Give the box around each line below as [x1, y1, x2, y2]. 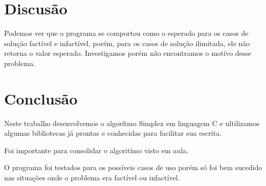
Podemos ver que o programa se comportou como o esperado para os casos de [4, 28, 249, 38]
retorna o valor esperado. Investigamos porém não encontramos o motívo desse [4, 48, 252, 58]
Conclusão [4, 88, 78, 109]
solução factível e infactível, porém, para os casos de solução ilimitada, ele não [4, 37, 250, 48]
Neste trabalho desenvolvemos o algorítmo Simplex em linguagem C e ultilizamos [4, 117, 259, 128]
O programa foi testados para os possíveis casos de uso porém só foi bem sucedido [4, 162, 262, 173]
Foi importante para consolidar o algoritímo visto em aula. [4, 144, 188, 155]
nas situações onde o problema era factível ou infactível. [4, 172, 180, 182]
